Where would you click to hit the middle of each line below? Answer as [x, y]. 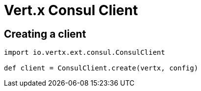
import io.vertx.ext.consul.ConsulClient [85, 53]
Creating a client [45, 34]
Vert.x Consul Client [71, 10]
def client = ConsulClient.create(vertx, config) [101, 68]
